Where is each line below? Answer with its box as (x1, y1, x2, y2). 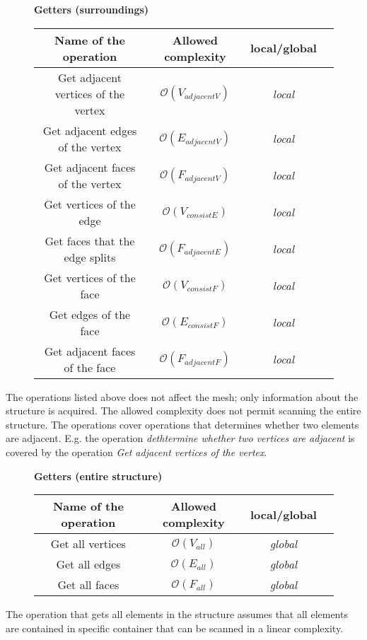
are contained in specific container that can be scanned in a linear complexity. (6, 620, 344, 635)
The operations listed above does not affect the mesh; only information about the (6, 389, 359, 404)
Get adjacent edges (42, 122, 137, 139)
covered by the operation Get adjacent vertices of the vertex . (6, 444, 267, 459)
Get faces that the (45, 232, 135, 249)
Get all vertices (50, 535, 126, 552)
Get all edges (56, 556, 121, 573)
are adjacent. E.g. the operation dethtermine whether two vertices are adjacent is (6, 431, 355, 446)
